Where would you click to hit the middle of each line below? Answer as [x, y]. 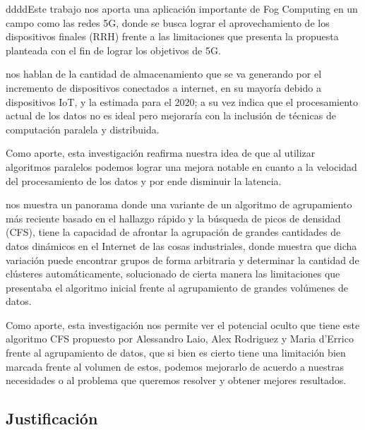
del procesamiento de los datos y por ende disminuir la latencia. [144, 180]
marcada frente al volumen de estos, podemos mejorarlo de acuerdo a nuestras [175, 366]
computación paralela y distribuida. [83, 129]
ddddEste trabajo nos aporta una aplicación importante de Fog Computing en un [182, 8]
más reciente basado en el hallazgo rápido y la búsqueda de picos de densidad [173, 218]
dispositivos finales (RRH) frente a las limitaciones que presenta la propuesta [172, 36]
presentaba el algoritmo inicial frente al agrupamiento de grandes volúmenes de [177, 287]
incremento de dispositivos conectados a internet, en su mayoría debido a [163, 87]
